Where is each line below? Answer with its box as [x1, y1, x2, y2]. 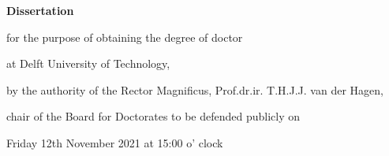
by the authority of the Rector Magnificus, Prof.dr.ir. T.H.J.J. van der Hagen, [6, 81, 383, 98]
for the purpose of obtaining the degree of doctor [6, 28, 243, 45]
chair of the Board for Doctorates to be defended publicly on [6, 108, 301, 124]
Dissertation [6, 2, 74, 18]
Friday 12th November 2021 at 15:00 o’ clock [6, 134, 223, 150]
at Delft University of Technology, [6, 55, 170, 72]
